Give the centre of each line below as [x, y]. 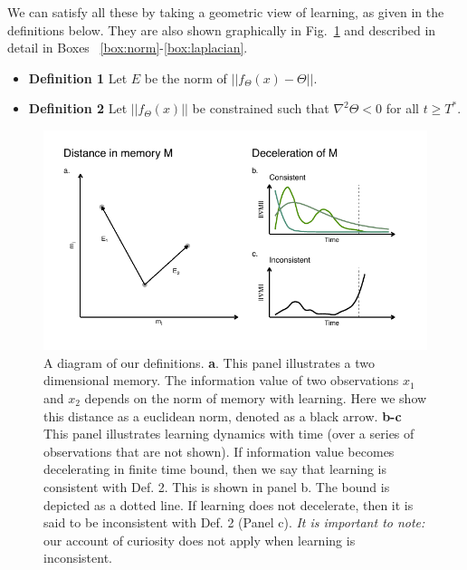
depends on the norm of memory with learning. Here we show [256, 397]
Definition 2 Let [78, 108]
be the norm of [186, 77]
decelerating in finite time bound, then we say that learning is [215, 469]
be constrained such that [261, 108]
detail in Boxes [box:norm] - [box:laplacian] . [128, 48]
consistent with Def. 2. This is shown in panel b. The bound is [217, 486]
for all [402, 108]
